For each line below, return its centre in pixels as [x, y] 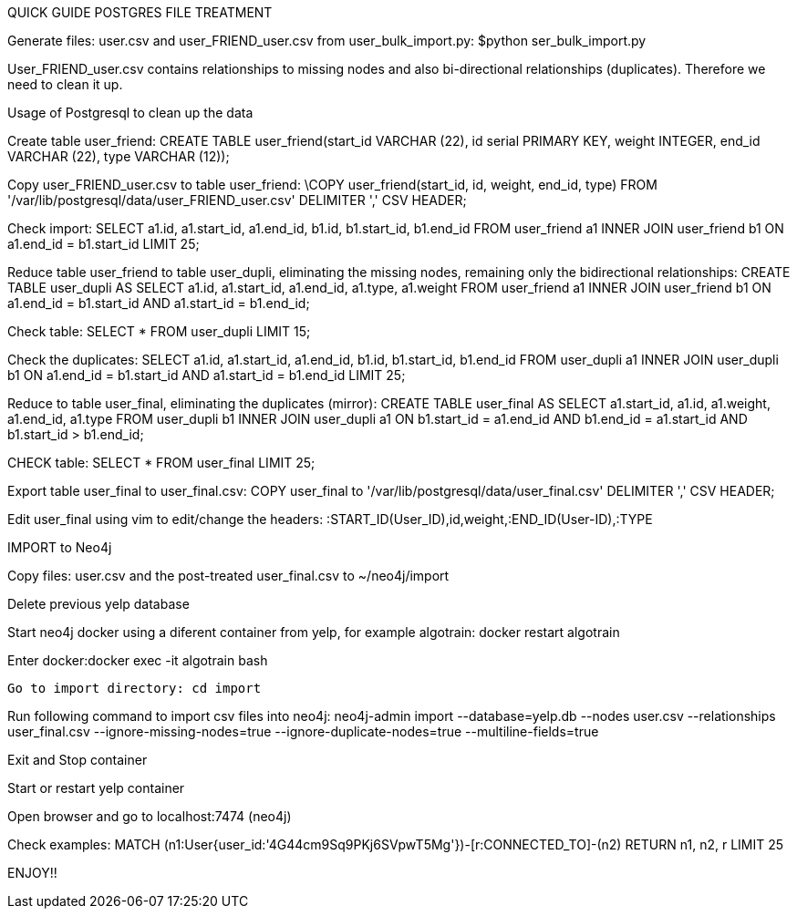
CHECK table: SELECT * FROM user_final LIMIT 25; [161, 463]
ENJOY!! [32, 873]
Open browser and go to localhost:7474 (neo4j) [150, 816]
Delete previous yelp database [98, 604]
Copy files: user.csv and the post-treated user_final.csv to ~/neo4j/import [228, 576]
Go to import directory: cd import [135, 688]
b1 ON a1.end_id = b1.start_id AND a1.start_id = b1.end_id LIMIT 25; [207, 375]
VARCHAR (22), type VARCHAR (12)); [119, 156]
